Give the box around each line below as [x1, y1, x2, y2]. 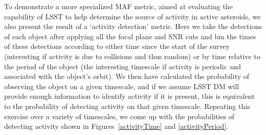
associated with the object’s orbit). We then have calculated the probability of [4, 71, 250, 82]
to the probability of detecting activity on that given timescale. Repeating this [4, 100, 250, 111]
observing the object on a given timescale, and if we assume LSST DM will [4, 80, 239, 91]
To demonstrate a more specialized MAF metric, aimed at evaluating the [4, 1, 233, 11]
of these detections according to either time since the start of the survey [4, 41, 230, 51]
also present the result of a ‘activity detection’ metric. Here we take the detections [4, 21, 262, 32]
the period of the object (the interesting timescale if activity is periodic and [4, 61, 241, 71]
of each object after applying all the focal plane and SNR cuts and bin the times [4, 31, 256, 41]
